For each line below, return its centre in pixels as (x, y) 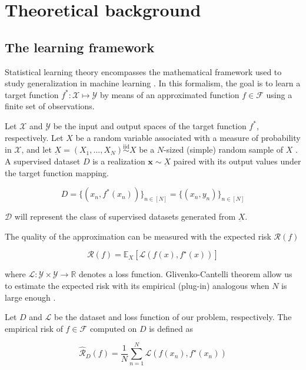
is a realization (119, 161)
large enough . (30, 297)
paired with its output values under (237, 161)
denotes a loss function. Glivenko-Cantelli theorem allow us (186, 274)
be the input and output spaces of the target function (150, 125)
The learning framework (80, 47)
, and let (36, 149)
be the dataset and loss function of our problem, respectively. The (173, 317)
